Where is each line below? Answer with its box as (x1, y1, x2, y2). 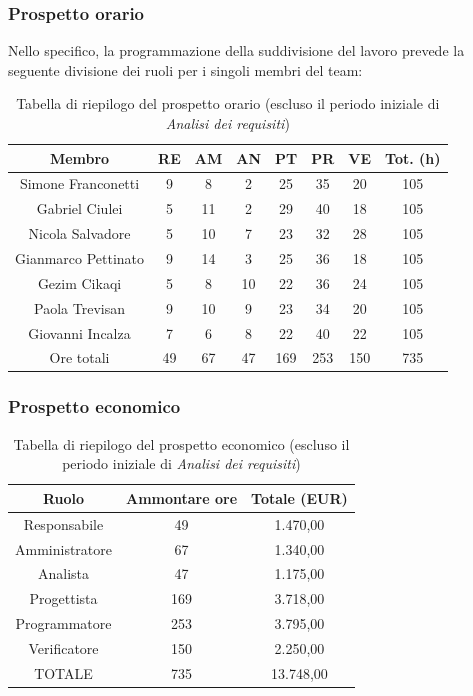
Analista (37, 563, 90, 584)
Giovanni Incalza (28, 322, 131, 343)
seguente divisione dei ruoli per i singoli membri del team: (8, 59, 363, 80)
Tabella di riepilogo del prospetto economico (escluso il (13, 433, 350, 454)
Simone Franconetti (19, 173, 140, 194)
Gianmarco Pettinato (15, 247, 145, 268)
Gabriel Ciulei (36, 198, 123, 219)
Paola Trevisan (34, 297, 125, 318)
